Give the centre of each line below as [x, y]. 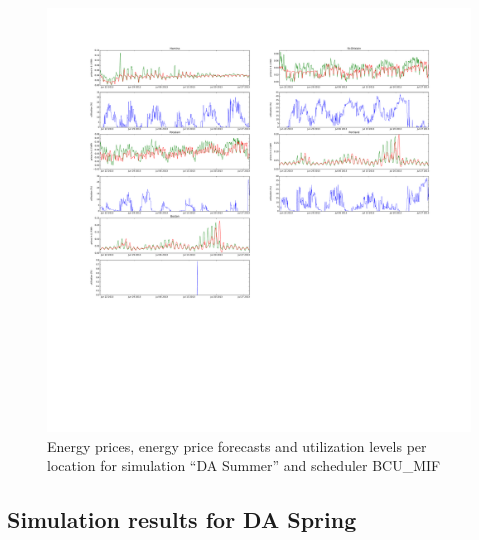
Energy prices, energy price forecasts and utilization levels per [237, 445]
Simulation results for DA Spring [182, 519]
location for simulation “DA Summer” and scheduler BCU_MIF [244, 465]
